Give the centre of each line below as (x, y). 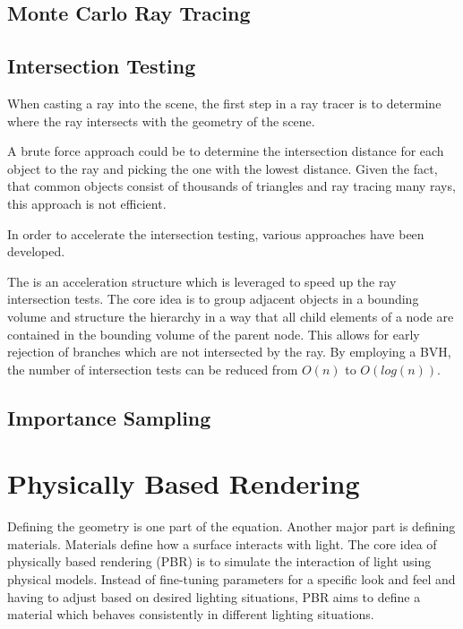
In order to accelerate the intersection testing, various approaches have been (216, 233)
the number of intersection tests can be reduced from (153, 369)
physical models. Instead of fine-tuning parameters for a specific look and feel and (231, 578)
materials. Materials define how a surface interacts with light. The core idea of (222, 543)
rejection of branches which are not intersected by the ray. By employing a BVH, (229, 352)
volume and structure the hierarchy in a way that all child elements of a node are (231, 316)
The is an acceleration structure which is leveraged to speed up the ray (202, 281)
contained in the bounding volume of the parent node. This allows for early (214, 334)
